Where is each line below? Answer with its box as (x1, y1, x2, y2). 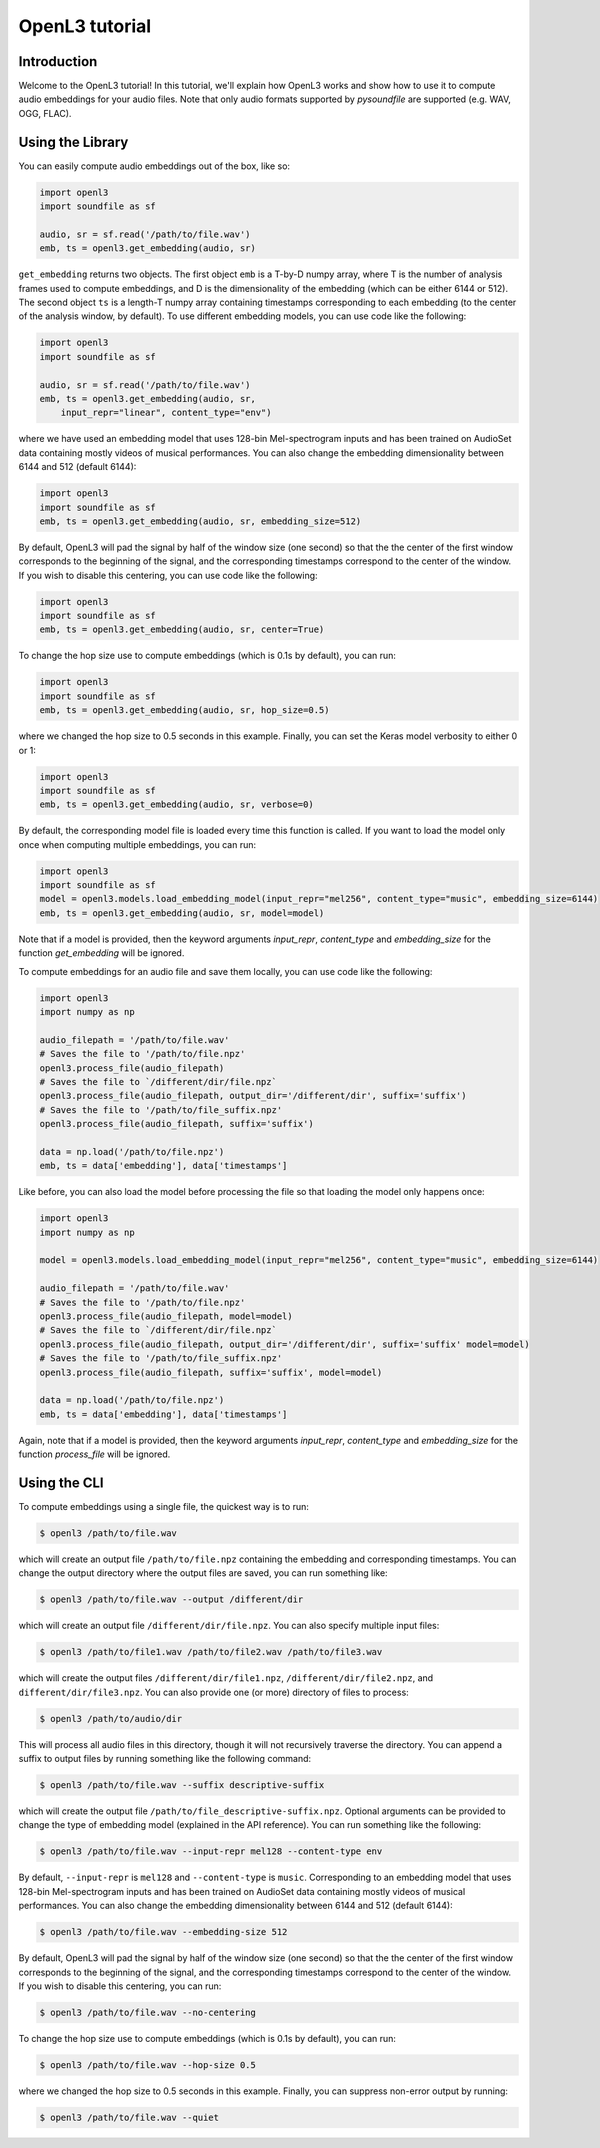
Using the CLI (18, 1474, 104, 1491)
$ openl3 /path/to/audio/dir (39, 1713, 183, 1724)
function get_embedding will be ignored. (18, 947, 185, 959)
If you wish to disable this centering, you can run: (18, 1980, 222, 1992)
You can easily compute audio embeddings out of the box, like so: (18, 160, 290, 172)
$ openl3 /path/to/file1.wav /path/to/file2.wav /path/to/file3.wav (39, 1646, 383, 1658)
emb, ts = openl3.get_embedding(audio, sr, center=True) (39, 624, 325, 635)
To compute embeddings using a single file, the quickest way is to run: (18, 1501, 309, 1513)
